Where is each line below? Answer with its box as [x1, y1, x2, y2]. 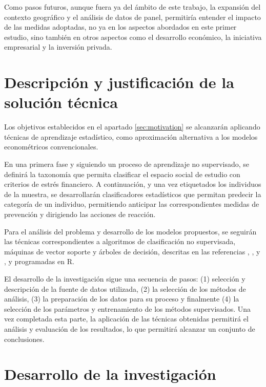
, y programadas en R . [4, 256, 74, 267]
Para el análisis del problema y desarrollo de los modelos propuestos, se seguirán [4, 226, 257, 236]
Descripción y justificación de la [4, 72, 234, 93]
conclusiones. [4, 333, 45, 344]
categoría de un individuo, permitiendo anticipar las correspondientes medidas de [4, 199, 259, 209]
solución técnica [4, 92, 118, 113]
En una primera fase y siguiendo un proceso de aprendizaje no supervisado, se [4, 159, 250, 169]
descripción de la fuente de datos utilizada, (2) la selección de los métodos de [4, 283, 246, 294]
